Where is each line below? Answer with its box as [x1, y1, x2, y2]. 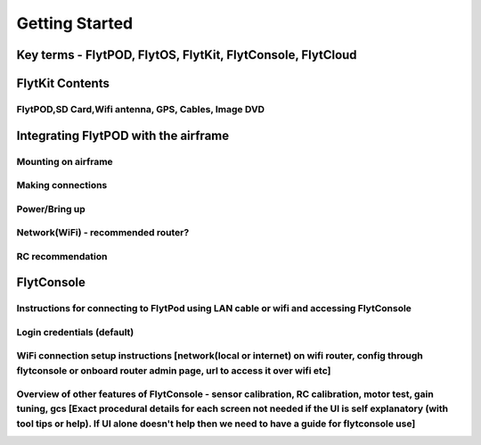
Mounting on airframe [16, 155, 113, 168]
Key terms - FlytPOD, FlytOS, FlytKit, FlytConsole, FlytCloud [16, 47, 357, 62]
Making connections [16, 179, 108, 192]
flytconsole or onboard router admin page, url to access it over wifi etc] [16, 364, 331, 376]
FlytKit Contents [16, 76, 110, 91]
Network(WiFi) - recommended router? [16, 227, 190, 239]
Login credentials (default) [16, 326, 135, 338]
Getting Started [16, 13, 134, 33]
